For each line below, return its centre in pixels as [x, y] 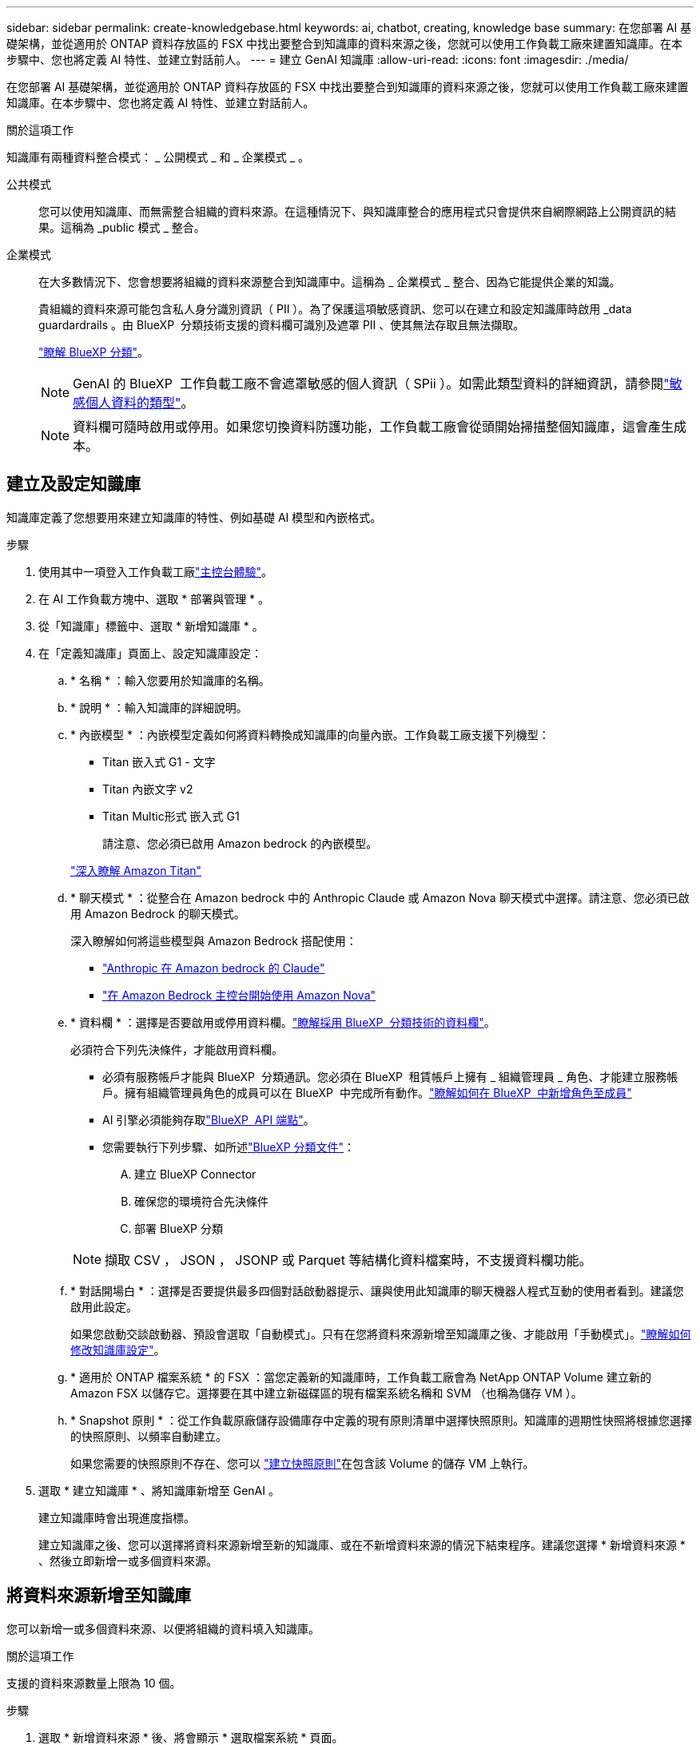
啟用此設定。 [104, 1306]
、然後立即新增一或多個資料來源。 [128, 1560]
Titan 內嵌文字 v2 [148, 789]
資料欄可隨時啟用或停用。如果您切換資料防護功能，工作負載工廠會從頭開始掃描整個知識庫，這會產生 [374, 427]
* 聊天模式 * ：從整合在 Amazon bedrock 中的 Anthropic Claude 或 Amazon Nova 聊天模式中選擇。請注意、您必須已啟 [380, 897]
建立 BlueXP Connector [195, 1174]
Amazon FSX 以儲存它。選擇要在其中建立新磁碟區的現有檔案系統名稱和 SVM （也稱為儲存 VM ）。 [326, 1393]
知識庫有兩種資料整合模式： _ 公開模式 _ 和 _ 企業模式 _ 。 [158, 157]
